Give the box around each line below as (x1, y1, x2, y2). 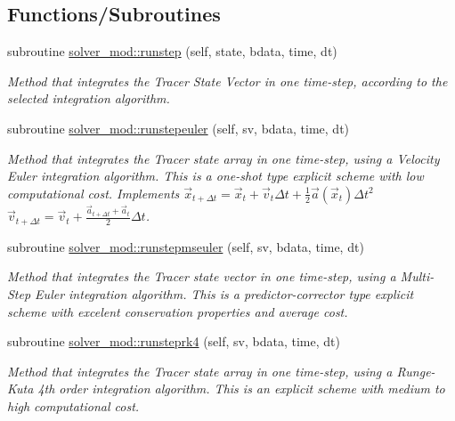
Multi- (400, 267, 435, 286)
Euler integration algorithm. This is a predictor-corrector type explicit (35, 284, 414, 303)
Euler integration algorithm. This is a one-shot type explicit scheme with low (7, 166, 424, 185)
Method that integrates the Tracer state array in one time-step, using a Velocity (7, 149, 440, 167)
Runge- (396, 361, 435, 380)
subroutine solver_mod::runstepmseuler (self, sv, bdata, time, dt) (7, 237, 364, 255)
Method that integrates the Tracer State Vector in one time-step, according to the (7, 71, 448, 90)
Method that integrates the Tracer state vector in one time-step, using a (7, 267, 396, 286)
